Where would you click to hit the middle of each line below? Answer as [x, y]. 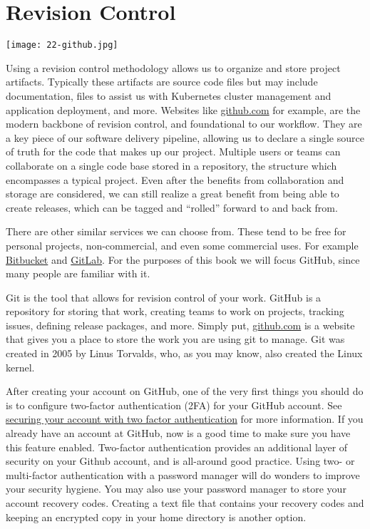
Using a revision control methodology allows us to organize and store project [173, 67]
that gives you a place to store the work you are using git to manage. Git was [175, 339]
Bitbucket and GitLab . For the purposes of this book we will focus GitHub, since [183, 259]
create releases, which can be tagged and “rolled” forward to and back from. [172, 207]
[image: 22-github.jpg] [62, 45]
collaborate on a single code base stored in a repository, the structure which [171, 165]
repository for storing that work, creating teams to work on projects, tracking [175, 311]
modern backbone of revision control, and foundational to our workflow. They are [184, 124]
